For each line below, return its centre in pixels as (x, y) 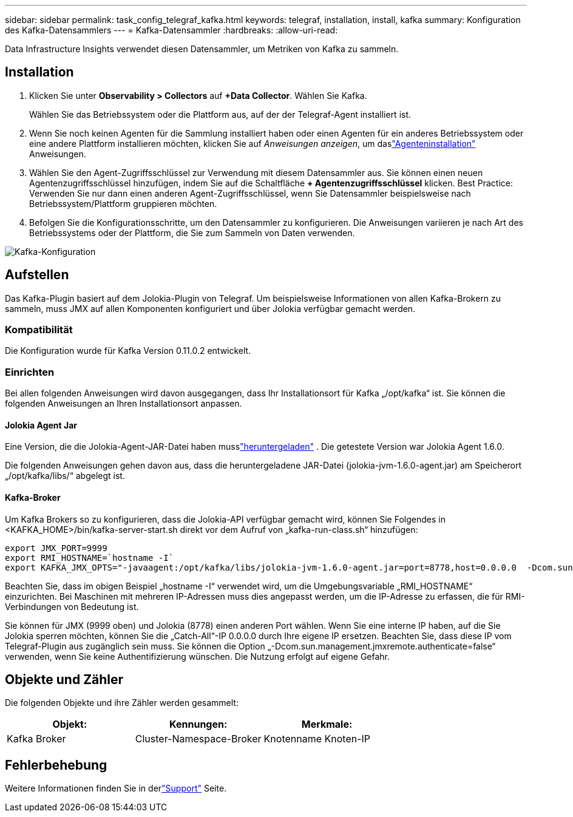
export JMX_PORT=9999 (56, 548)
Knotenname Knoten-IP (317, 739)
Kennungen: (198, 724)
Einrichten (30, 372)
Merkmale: (327, 724)
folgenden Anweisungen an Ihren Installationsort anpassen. (124, 404)
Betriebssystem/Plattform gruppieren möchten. (123, 203)
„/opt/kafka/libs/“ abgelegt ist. (65, 476)
